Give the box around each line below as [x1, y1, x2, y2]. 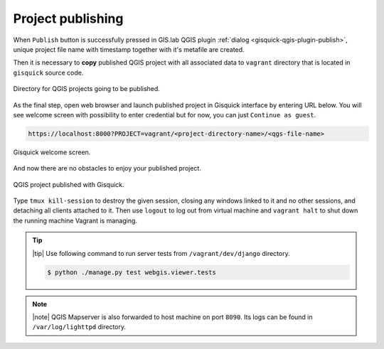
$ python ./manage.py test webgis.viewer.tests [47, 268, 216, 276]
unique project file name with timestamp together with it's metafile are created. [13, 45, 245, 53]
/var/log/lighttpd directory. [32, 323, 127, 331]
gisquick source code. [13, 68, 84, 77]
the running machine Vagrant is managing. [13, 216, 138, 225]
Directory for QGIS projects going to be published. [13, 85, 160, 93]
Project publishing [13, 11, 124, 26]
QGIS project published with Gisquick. [13, 180, 124, 188]
